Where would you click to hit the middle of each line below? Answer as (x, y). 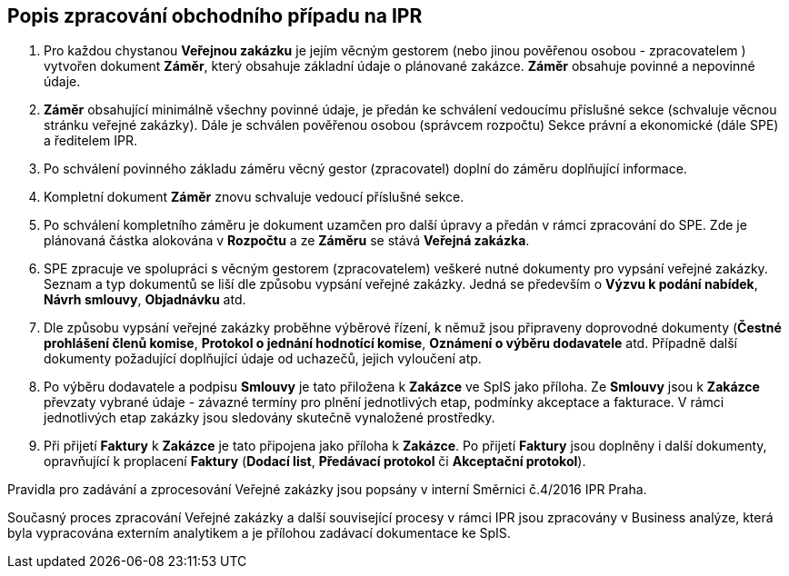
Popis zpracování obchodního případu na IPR (215, 16)
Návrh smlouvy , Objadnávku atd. (145, 300)
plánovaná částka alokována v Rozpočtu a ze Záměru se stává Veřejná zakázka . (287, 241)
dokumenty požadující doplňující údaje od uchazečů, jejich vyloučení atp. (263, 359)
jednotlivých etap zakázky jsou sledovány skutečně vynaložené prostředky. (270, 418)
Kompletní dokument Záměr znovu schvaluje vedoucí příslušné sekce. (254, 197)
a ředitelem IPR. (91, 141)
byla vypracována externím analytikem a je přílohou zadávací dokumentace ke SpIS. (259, 533)
